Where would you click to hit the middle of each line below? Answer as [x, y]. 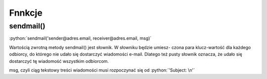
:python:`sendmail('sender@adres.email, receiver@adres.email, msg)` [80, 38]
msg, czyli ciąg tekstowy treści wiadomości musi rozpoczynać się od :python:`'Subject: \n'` [102, 70]
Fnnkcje [26, 13]
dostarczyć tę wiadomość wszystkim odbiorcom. [59, 61]
